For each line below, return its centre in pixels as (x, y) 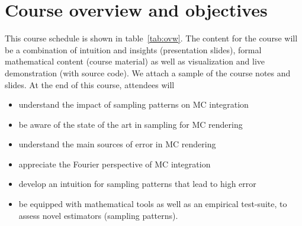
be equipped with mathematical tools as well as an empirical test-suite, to (153, 204)
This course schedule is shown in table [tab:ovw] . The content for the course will (151, 38)
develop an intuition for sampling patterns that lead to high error (137, 184)
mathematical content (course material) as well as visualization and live (135, 61)
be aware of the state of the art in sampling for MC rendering (131, 124)
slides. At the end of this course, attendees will (90, 84)
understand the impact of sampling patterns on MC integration (134, 104)
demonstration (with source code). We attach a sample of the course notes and (148, 72)
